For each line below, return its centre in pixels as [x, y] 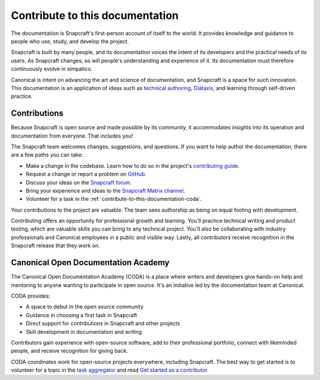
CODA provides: [31, 296]
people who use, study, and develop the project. [70, 41]
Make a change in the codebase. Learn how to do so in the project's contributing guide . [133, 165]
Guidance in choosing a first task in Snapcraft [81, 315]
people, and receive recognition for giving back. [70, 351]
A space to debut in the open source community [85, 307]
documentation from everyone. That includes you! [72, 136]
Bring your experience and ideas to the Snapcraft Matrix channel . [105, 190]
